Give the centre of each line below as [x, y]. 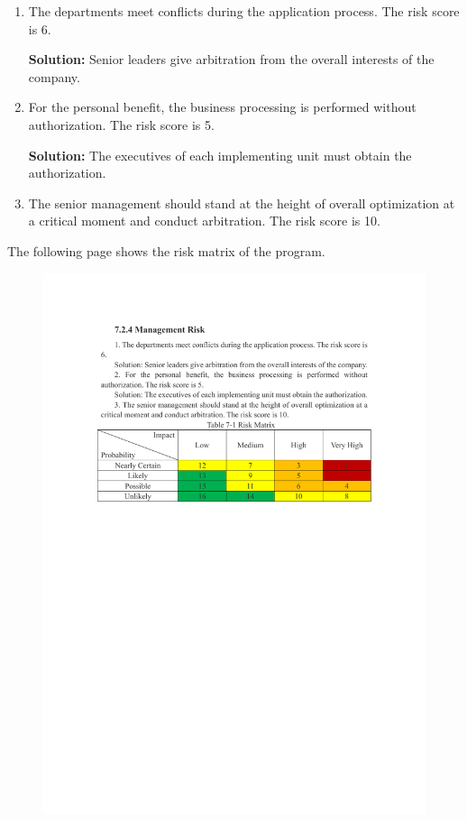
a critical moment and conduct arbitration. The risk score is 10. [204, 221]
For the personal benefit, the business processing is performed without [222, 107]
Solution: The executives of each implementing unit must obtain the [220, 155]
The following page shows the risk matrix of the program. [166, 250]
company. [54, 76]
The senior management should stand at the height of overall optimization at [242, 203]
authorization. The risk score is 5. [121, 124]
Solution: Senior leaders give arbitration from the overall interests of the [231, 59]
